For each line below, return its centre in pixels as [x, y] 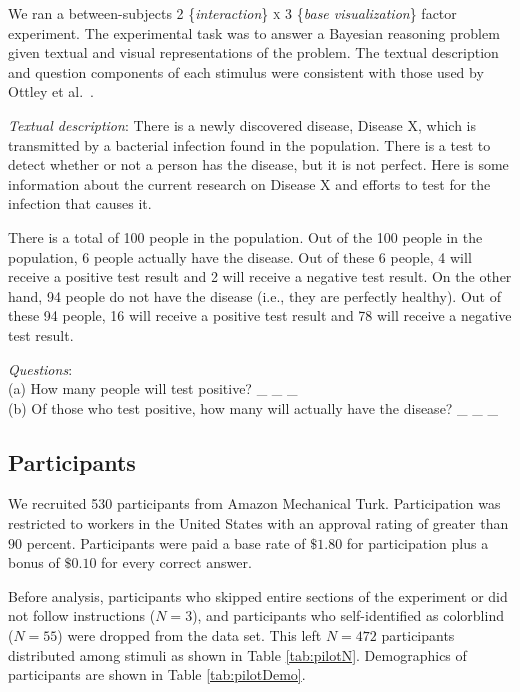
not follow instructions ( [82, 615]
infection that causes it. [80, 203]
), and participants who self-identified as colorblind [348, 615]
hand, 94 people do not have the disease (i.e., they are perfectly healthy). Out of [254, 295]
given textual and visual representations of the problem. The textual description [253, 52]
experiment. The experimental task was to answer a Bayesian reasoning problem [254, 32]
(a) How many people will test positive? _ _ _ [153, 388]
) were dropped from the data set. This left [189, 635]
